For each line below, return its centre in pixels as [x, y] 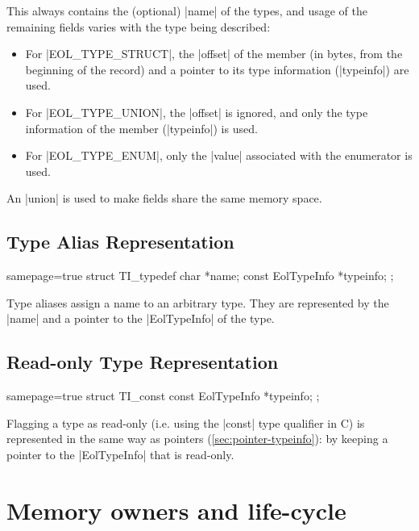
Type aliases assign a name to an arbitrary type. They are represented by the [198, 302]
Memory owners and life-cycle [176, 510]
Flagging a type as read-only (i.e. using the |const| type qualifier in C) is [186, 422]
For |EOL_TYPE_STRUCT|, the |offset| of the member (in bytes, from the [214, 54]
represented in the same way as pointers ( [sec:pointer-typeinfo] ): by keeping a [197, 439]
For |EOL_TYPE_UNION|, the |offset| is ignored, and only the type [197, 112]
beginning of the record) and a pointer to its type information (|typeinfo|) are [217, 69]
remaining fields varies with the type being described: [139, 26]
